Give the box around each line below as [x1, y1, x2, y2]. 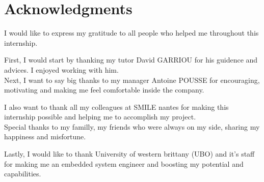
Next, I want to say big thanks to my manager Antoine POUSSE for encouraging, [4, 74, 260, 85]
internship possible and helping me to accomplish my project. [4, 111, 196, 122]
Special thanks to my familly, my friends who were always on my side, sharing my [4, 121, 260, 132]
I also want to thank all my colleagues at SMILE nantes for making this [4, 101, 229, 112]
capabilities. [4, 168, 41, 179]
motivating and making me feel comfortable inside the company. [4, 84, 204, 95]
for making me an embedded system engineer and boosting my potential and [4, 158, 244, 169]
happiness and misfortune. [4, 131, 86, 142]
